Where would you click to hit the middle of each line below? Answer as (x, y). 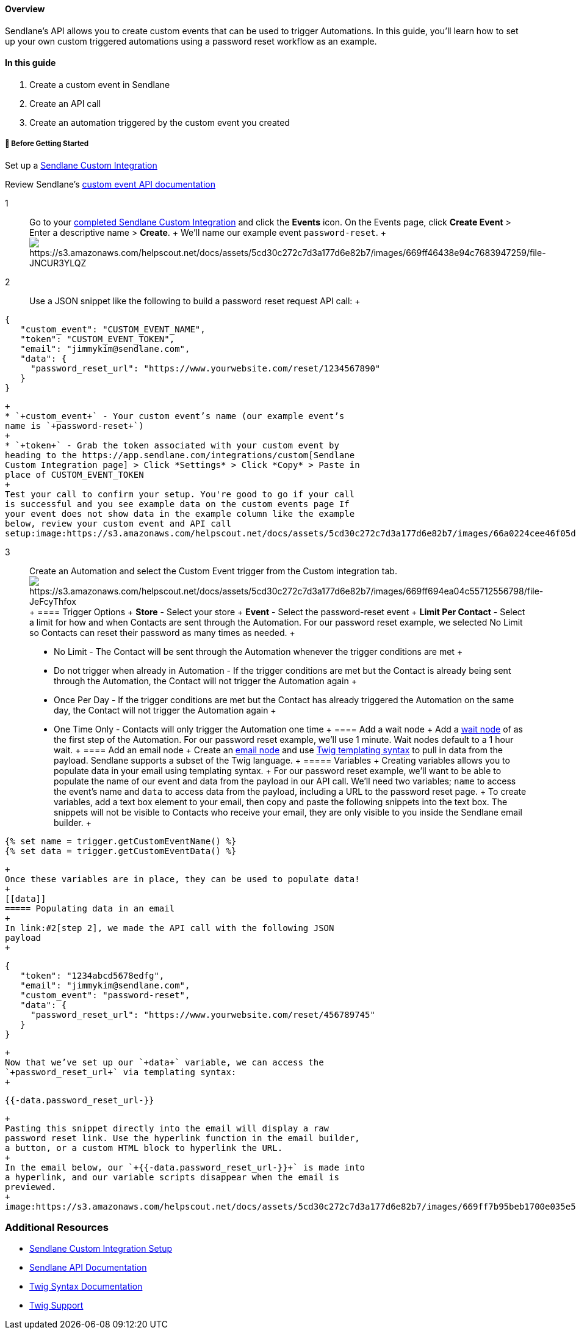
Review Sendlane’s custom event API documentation (110, 184)
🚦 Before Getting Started (47, 144)
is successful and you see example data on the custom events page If (177, 504)
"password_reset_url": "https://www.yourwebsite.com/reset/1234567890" (206, 368)
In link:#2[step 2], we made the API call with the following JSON (170, 928)
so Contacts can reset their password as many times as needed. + (162, 632)
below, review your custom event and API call (118, 523)
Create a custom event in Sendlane (100, 84)
